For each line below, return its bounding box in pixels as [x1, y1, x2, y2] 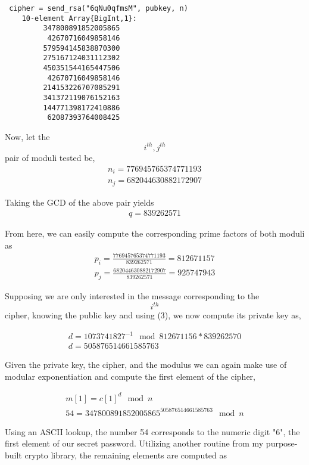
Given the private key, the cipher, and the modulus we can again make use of [5, 358, 287, 371]
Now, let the [5, 130, 50, 142]
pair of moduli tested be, [5, 151, 95, 163]
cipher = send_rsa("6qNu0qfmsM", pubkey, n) [9, 4, 188, 13]
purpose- [266, 437, 298, 449]
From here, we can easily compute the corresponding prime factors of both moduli [5, 227, 305, 240]
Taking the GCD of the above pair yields [5, 196, 154, 208]
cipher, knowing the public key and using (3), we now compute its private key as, [5, 309, 301, 321]
